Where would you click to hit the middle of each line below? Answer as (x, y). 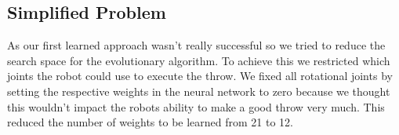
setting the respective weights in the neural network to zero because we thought (199, 91)
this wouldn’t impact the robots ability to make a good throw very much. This (196, 106)
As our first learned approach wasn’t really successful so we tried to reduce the (196, 45)
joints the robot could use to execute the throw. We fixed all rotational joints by (200, 76)
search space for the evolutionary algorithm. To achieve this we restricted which (199, 60)
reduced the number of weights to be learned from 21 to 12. (150, 122)
